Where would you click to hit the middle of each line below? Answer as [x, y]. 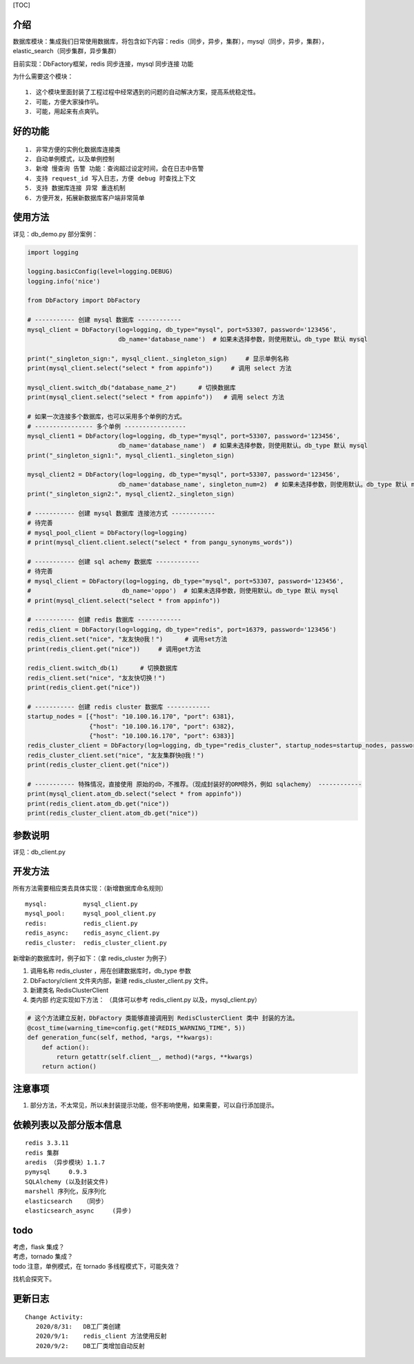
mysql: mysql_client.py [81, 904]
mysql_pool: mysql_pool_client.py [91, 914]
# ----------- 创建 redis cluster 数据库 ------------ [119, 707]
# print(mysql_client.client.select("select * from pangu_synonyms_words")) [160, 542]
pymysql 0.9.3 [56, 1172]
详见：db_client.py [39, 852]
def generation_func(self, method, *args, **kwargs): [120, 1038]
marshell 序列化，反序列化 [66, 1192]
